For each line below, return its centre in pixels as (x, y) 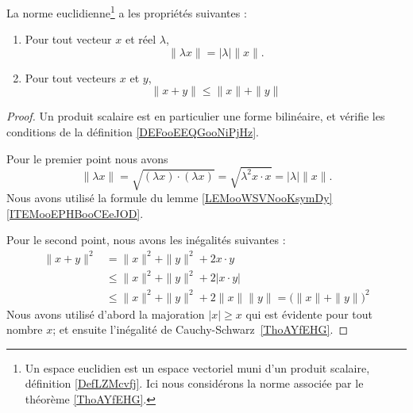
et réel (141, 39)
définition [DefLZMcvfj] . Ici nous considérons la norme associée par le (194, 383)
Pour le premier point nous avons (87, 158)
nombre (25, 329)
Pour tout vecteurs (71, 77)
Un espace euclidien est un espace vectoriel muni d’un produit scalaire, (197, 367)
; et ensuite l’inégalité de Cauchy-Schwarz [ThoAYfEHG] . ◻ (200, 329)
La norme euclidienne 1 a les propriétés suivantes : (127, 11)
